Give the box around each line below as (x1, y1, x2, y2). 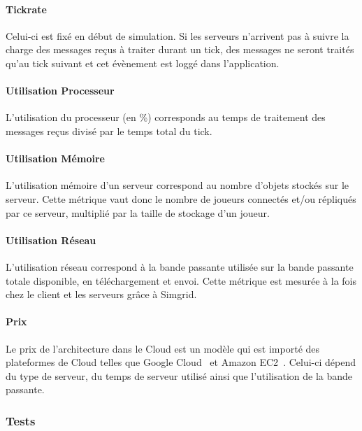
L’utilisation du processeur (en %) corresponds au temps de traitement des (6, 110, 326, 125)
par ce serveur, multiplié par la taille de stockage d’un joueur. (6, 205, 270, 220)
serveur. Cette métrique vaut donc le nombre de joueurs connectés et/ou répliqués (6, 191, 356, 206)
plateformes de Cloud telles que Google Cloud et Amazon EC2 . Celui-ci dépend (6, 355, 356, 369)
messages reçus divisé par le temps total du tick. (6, 123, 212, 138)
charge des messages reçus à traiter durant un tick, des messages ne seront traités (6, 42, 354, 57)
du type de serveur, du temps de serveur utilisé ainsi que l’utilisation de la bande (6, 368, 353, 383)
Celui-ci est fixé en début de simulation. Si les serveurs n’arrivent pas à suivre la (6, 28, 349, 43)
